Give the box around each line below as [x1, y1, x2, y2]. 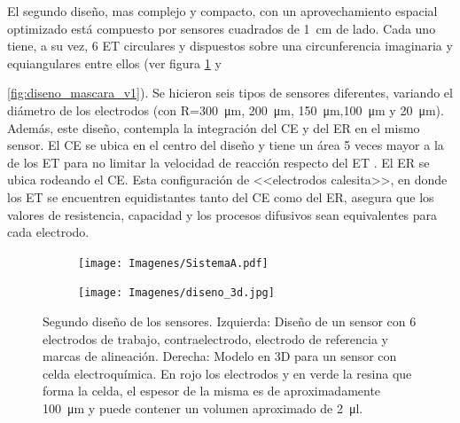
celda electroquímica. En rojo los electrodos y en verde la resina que [43, 364, 412, 382]
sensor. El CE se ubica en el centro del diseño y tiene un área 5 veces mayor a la [7, 136, 444, 154]
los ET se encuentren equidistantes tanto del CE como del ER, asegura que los [7, 187, 434, 206]
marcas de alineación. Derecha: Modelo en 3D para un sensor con [43, 347, 397, 365]
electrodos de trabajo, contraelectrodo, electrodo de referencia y [43, 329, 389, 348]
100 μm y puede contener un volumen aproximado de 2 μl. [43, 399, 363, 417]
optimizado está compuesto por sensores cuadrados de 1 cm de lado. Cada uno [7, 19, 436, 37]
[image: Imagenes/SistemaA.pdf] [78, 256, 269, 270]
